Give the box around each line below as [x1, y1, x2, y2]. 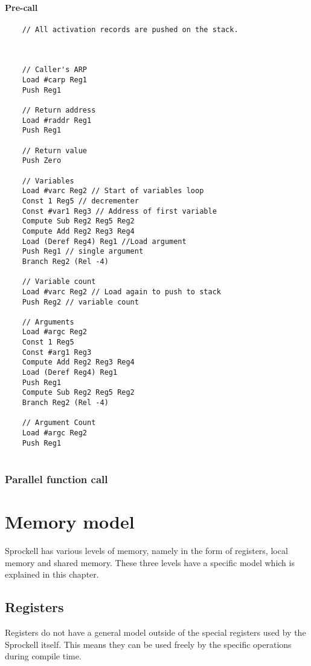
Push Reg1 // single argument [22, 247, 144, 256]
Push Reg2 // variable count [22, 297, 139, 306]
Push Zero [22, 156, 62, 165]
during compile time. [5, 650, 82, 662]
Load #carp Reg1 [22, 76, 88, 85]
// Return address [22, 106, 96, 115]
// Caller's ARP [22, 65, 88, 74]
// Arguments [22, 317, 74, 326]
